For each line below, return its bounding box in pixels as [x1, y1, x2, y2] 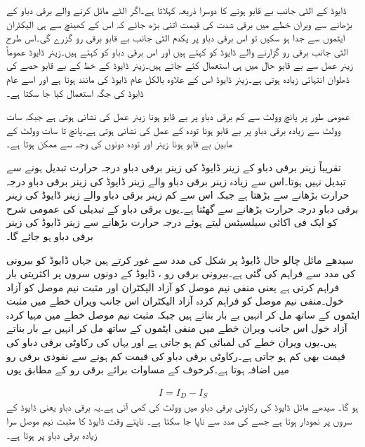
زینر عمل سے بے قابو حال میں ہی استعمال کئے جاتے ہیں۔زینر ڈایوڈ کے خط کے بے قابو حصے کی [6, 58, 354, 72]
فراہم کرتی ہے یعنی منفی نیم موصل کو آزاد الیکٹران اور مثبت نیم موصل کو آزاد [6, 279, 340, 294]
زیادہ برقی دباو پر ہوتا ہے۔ [6, 427, 98, 441]
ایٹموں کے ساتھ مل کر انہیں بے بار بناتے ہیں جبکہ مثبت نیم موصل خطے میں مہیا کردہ [6, 307, 360, 321]
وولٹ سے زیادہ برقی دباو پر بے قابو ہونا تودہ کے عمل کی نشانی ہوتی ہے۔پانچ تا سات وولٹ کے [6, 122, 341, 137]
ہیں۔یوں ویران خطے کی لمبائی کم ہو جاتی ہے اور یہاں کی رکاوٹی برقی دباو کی [6, 335, 337, 349]
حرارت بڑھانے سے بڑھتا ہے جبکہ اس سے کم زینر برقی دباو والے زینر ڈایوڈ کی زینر [6, 187, 350, 202]
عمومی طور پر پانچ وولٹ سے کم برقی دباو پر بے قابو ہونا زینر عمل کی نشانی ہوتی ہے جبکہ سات [6, 109, 350, 124]
